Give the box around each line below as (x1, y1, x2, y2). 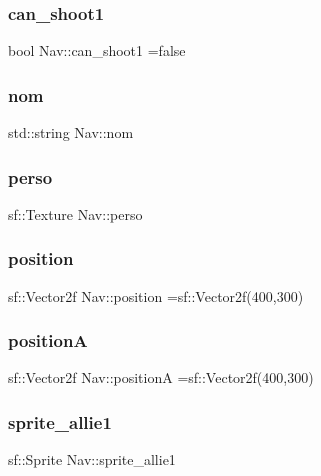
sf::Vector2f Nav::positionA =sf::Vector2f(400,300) (8, 367, 314, 388)
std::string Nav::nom (8, 122, 134, 143)
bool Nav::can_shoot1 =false (8, 40, 186, 61)
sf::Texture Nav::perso (8, 203, 143, 224)
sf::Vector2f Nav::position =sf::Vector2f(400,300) (8, 285, 304, 306)
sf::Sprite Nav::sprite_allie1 (8, 449, 176, 470)
